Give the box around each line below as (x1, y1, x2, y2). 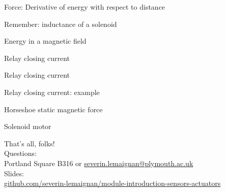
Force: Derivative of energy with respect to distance (4, 2, 165, 12)
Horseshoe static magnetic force (4, 104, 103, 114)
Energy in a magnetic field (4, 36, 87, 46)
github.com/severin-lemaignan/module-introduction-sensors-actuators (4, 178, 221, 188)
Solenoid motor (4, 121, 51, 132)
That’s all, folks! (4, 138, 55, 148)
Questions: (4, 148, 37, 158)
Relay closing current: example (4, 86, 100, 97)
